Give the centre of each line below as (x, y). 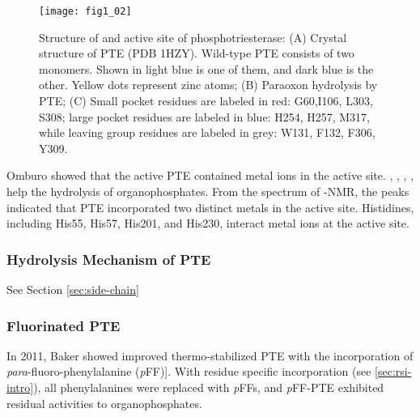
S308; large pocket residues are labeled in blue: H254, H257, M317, (204, 116)
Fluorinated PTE (64, 325)
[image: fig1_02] (85, 11)
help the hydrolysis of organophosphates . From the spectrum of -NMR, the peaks (208, 191)
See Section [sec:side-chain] (73, 289)
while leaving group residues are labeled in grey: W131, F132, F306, (207, 132)
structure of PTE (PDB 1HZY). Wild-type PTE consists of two (197, 53)
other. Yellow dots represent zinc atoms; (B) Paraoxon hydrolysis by (208, 85)
